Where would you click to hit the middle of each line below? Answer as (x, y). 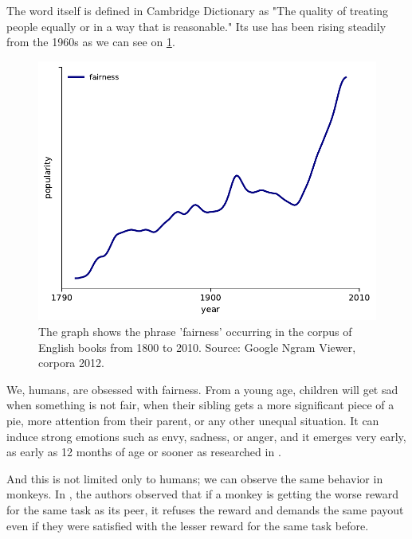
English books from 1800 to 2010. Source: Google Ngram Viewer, (197, 347)
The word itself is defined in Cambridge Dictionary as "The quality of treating (198, 10)
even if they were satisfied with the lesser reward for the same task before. (188, 525)
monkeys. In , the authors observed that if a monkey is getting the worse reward (203, 494)
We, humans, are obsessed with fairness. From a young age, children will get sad (202, 389)
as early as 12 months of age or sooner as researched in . (144, 452)
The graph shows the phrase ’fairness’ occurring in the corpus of (195, 332)
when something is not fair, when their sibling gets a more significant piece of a (200, 405)
